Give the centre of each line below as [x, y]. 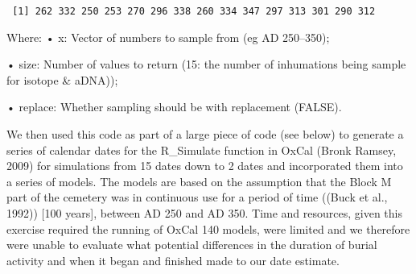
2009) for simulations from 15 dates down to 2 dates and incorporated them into [205, 166]
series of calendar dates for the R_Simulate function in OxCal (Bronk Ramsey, [202, 149]
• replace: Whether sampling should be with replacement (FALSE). [174, 107]
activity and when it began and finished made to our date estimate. [173, 260]
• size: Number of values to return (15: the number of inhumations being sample [206, 64]
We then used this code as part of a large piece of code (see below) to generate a [205, 134]
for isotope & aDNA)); [62, 79]
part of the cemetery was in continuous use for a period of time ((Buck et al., [197, 197]
